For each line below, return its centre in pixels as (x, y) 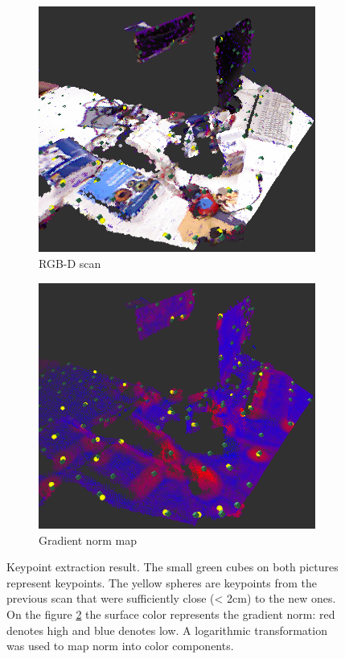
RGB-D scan (70, 263)
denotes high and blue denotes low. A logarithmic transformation (167, 630)
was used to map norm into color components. (120, 646)
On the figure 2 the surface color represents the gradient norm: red (171, 614)
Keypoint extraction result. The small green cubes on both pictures (172, 567)
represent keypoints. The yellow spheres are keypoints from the (162, 582)
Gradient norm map (88, 540)
